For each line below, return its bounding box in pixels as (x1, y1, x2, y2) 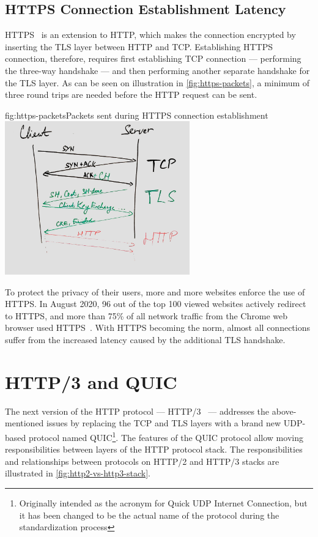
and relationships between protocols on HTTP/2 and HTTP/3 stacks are (5, 454, 279, 467)
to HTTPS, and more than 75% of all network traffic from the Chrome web (5, 309, 287, 322)
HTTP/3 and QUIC (5, 369, 177, 394)
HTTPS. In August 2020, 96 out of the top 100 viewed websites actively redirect (5, 297, 306, 310)
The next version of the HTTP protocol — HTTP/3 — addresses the (5, 404, 270, 417)
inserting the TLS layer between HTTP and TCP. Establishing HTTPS (5, 40, 273, 53)
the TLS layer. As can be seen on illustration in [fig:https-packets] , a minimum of (5, 76, 310, 89)
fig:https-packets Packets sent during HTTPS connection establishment (5, 108, 268, 121)
